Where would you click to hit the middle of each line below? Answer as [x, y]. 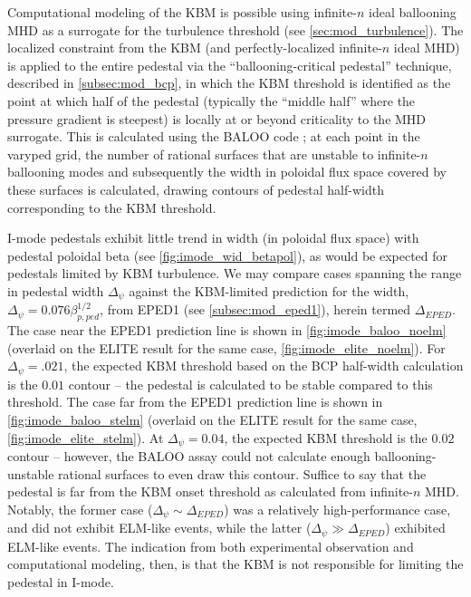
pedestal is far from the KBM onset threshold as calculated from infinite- [210, 491]
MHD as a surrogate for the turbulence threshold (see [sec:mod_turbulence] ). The [235, 29]
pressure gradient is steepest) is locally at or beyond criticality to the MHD [217, 118]
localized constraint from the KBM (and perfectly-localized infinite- [195, 48]
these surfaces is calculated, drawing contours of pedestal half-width [196, 189]
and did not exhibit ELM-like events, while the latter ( [159, 528]
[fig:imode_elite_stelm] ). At [86, 437]
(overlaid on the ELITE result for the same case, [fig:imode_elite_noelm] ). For [226, 347]
